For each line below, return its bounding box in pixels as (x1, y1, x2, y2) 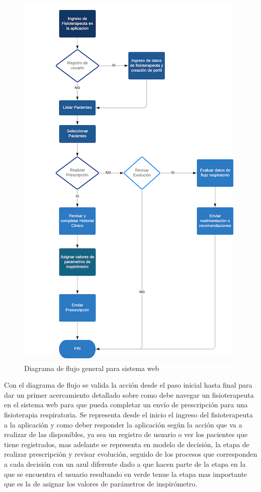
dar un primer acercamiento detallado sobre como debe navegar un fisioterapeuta (4, 389, 254, 400)
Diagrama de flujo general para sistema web (24, 362, 159, 373)
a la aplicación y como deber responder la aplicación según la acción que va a (4, 419, 242, 429)
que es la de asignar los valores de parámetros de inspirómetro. (4, 478, 198, 489)
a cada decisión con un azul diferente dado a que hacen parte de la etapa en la (4, 458, 246, 469)
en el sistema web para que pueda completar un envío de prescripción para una (4, 399, 248, 410)
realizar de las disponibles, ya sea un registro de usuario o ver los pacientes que (4, 429, 248, 440)
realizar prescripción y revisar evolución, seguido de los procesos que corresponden (4, 449, 257, 459)
